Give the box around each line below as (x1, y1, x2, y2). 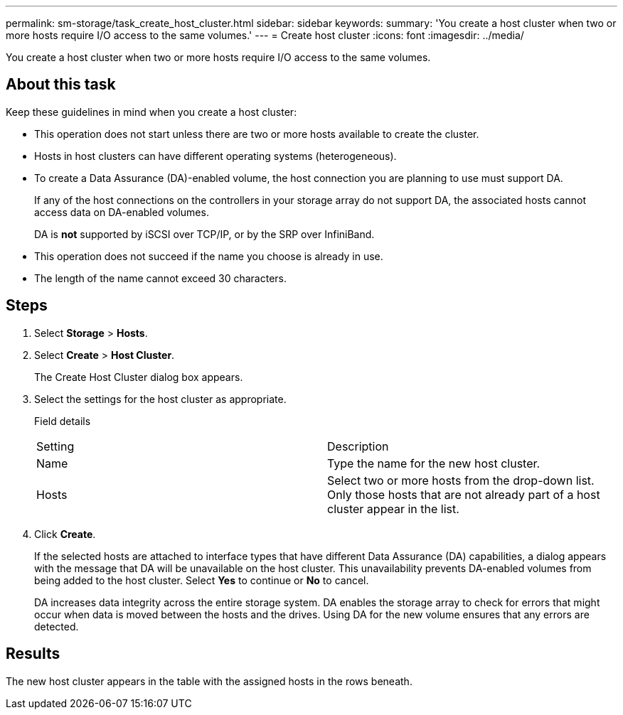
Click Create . (34, 527, 96, 540)
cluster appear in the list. (327, 501, 459, 516)
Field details (34, 414, 91, 427)
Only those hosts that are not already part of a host (327, 487, 600, 502)
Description (327, 439, 389, 453)
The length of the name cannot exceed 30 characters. (34, 272, 287, 284)
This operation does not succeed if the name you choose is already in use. (34, 249, 383, 262)
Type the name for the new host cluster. (327, 456, 541, 471)
